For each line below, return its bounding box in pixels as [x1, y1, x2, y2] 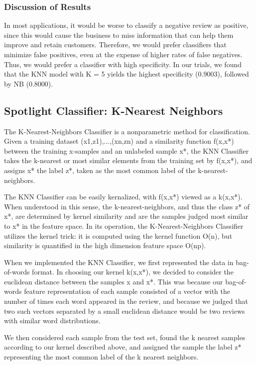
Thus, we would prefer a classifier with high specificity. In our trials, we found [4, 59, 242, 69]
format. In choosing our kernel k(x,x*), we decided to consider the [32, 267, 234, 277]
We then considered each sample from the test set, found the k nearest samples [4, 332, 246, 342]
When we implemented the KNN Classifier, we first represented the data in [4, 257, 234, 267]
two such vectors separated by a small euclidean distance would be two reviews [4, 305, 245, 316]
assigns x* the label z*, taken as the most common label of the [4, 165, 196, 175]
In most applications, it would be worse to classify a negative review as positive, [4, 20, 249, 30]
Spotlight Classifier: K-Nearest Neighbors [4, 102, 223, 118]
